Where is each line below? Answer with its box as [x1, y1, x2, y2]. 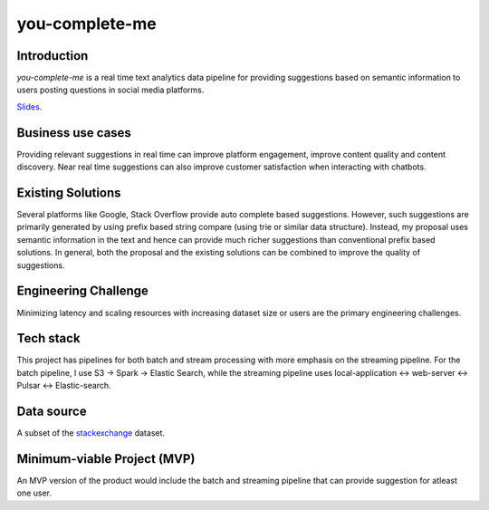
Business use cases [16, 125, 131, 140]
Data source [16, 404, 87, 419]
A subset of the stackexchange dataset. [16, 428, 166, 438]
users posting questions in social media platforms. [16, 84, 205, 95]
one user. [16, 487, 53, 498]
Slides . [16, 101, 43, 112]
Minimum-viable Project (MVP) [16, 451, 196, 467]
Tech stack [16, 331, 81, 346]
